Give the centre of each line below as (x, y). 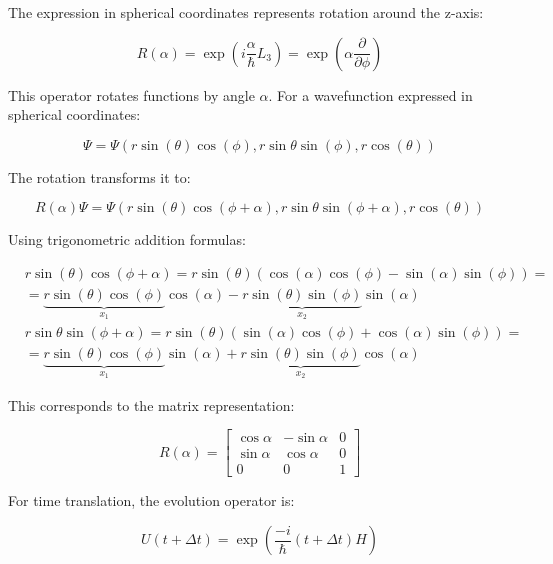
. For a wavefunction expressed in (370, 94)
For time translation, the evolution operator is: (151, 500)
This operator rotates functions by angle (131, 94)
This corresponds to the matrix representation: (151, 404)
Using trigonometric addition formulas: (127, 239)
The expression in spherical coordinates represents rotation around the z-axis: (246, 12)
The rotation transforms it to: (99, 176)
